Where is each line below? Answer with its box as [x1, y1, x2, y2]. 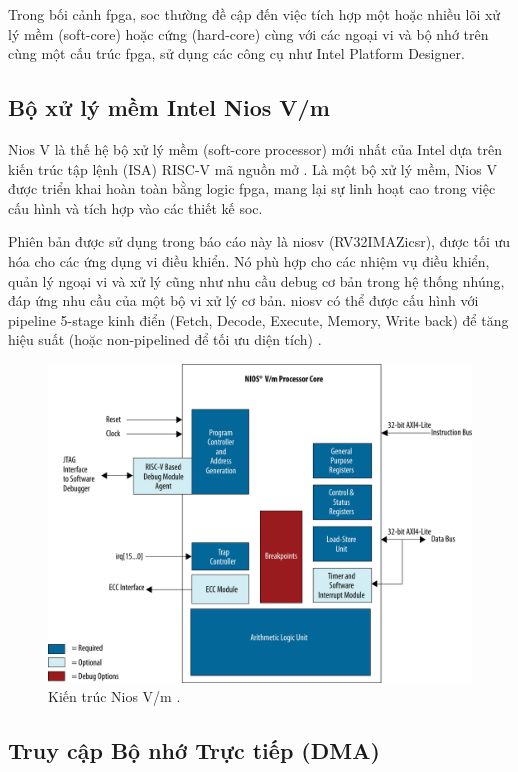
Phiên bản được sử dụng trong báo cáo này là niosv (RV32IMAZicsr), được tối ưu [8, 231, 511, 252]
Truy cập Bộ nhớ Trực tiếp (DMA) [8, 735, 380, 766]
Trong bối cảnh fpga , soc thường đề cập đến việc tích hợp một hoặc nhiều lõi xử [8, 4, 501, 24]
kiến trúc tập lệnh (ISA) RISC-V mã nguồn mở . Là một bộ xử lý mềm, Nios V [8, 158, 497, 179]
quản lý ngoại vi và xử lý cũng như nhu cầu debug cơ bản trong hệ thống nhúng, [8, 270, 505, 291]
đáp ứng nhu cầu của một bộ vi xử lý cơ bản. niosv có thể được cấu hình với [8, 290, 479, 311]
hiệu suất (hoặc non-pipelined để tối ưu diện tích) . [8, 329, 322, 350]
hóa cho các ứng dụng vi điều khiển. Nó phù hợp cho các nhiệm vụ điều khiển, [8, 250, 490, 271]
